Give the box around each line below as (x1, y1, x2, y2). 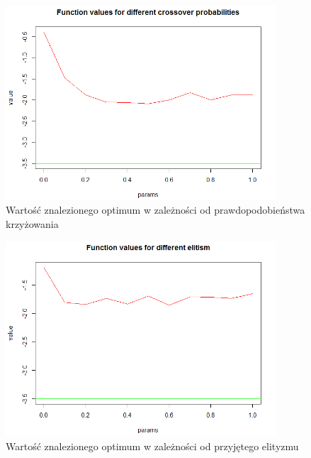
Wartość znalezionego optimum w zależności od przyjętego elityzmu (6, 439, 299, 454)
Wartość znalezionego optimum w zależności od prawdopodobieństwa (6, 202, 305, 217)
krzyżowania (6, 217, 59, 231)
